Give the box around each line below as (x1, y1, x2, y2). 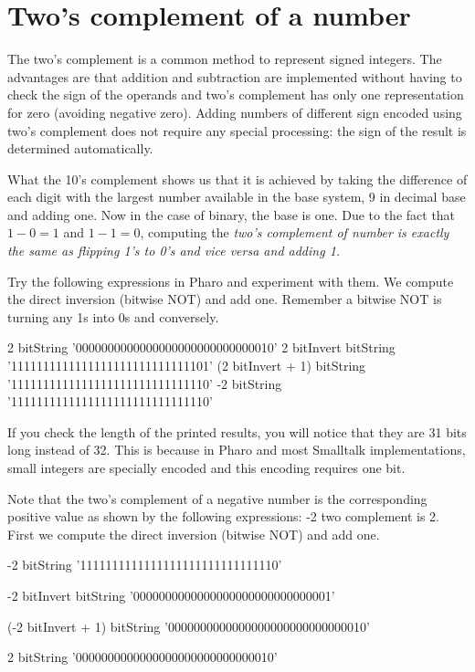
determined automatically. (7, 139, 153, 158)
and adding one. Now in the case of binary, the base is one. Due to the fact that (7, 205, 456, 224)
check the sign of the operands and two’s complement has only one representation (7, 85, 464, 104)
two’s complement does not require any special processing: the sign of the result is (7, 121, 467, 140)
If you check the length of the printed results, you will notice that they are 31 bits (7, 422, 467, 441)
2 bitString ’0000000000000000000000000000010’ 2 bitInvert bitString (7, 338, 396, 357)
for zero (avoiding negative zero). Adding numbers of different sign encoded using (7, 102, 462, 121)
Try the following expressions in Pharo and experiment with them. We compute (7, 271, 454, 290)
